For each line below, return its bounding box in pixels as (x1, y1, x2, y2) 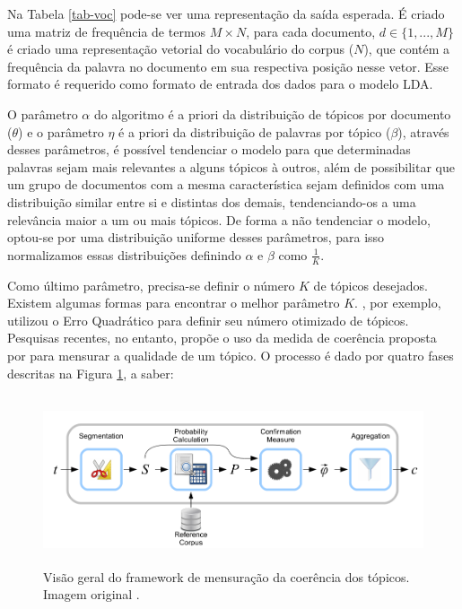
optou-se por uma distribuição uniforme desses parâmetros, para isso (7, 228, 385, 247)
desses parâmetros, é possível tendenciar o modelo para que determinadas (7, 140, 411, 159)
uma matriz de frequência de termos (7, 22, 206, 40)
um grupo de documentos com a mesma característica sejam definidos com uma (7, 175, 445, 194)
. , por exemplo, (354, 293, 441, 312)
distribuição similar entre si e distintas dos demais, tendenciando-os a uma (7, 192, 416, 211)
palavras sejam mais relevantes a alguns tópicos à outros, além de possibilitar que (7, 157, 455, 176)
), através (397, 122, 449, 141)
